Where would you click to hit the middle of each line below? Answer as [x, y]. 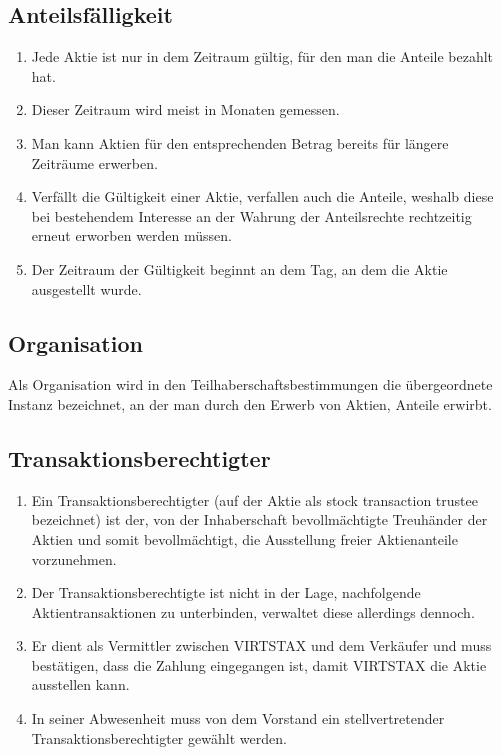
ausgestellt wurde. [86, 288]
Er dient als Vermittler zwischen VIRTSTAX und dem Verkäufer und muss [261, 645]
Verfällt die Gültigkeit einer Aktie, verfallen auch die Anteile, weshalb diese [262, 196]
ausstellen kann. [80, 684]
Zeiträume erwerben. [94, 162]
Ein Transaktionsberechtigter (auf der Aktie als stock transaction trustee [254, 499]
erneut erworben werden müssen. [131, 235]
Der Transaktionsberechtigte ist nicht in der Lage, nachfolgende [226, 592]
